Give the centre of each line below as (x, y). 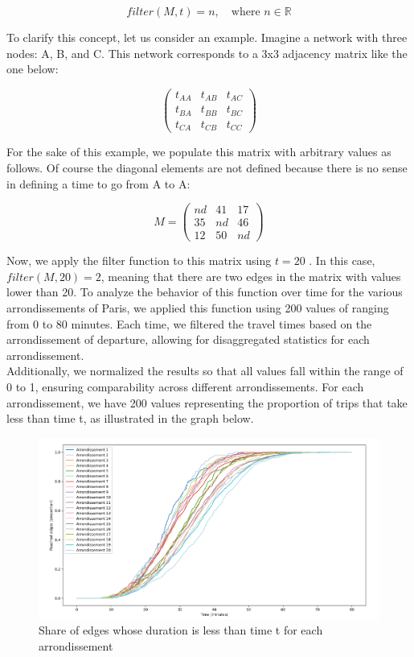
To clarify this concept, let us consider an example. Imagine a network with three (207, 37)
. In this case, (342, 260)
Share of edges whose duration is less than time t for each (181, 630)
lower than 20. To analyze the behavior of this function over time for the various (205, 292)
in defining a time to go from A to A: (98, 183)
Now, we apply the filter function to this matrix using (139, 260)
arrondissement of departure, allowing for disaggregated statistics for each (188, 339)
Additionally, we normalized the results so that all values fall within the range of (205, 371)
